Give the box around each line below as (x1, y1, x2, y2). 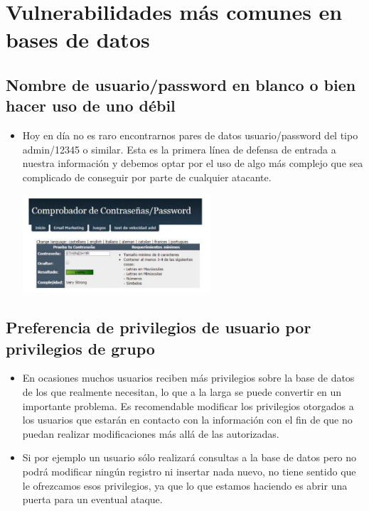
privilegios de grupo (6, 337, 155, 359)
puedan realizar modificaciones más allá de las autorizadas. (22, 426, 279, 441)
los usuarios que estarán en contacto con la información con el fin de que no (22, 412, 353, 427)
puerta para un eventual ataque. (22, 492, 163, 507)
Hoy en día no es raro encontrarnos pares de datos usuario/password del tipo (22, 128, 358, 143)
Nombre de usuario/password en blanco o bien (6, 73, 356, 95)
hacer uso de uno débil (6, 95, 176, 117)
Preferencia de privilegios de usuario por (6, 316, 311, 338)
